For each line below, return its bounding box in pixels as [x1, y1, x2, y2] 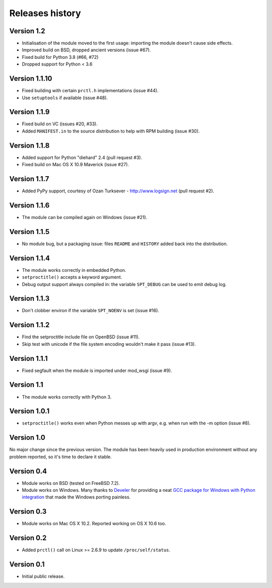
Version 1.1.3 [9, 295, 50, 303]
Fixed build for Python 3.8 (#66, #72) [22, 54, 99, 60]
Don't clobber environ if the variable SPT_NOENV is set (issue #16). [22, 308, 160, 314]
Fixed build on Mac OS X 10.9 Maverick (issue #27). [22, 162, 129, 168]
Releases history [9, 8, 81, 19]
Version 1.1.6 [9, 201, 50, 209]
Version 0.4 [9, 467, 47, 475]
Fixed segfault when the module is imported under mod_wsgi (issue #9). [22, 367, 172, 374]
